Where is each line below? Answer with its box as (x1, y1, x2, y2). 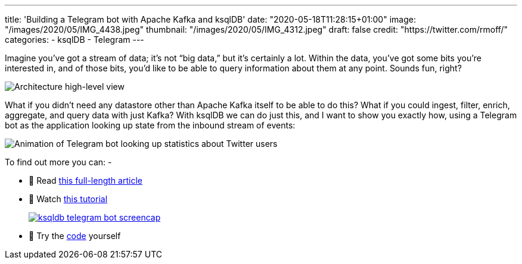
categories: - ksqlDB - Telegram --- (5, 34, 144, 45)
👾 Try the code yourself (29, 231, 121, 241)
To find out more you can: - (5, 157, 112, 167)
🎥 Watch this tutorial (29, 194, 108, 204)
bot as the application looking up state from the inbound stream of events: (5, 120, 296, 130)
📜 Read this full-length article (29, 175, 142, 186)
